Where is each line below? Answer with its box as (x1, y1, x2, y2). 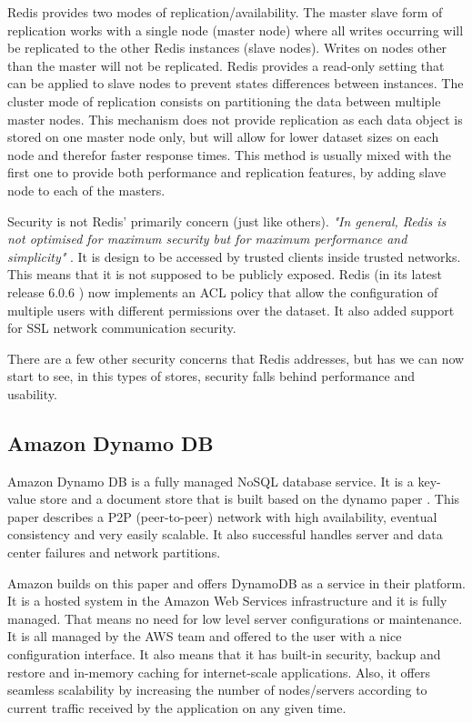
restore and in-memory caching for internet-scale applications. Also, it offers (7, 662, 430, 681)
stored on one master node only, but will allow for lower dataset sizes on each (7, 127, 439, 146)
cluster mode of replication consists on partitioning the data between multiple (7, 91, 441, 110)
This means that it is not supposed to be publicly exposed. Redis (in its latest (7, 265, 443, 284)
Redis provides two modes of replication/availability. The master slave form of (7, 3, 443, 21)
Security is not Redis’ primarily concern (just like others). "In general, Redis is (7, 211, 447, 230)
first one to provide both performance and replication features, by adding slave (7, 163, 447, 182)
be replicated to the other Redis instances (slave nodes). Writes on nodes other (7, 38, 447, 57)
